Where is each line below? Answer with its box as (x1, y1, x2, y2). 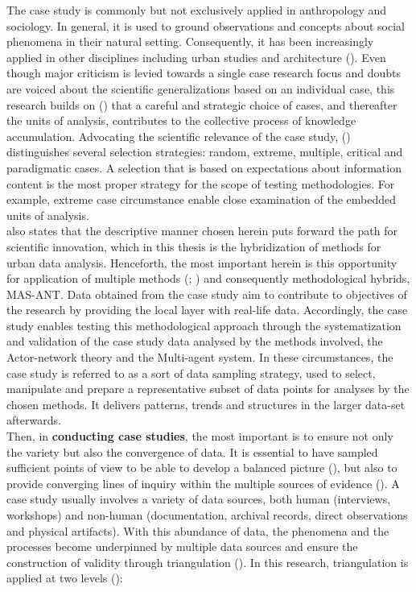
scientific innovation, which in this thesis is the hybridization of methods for (6, 238, 381, 255)
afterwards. (6, 412, 61, 428)
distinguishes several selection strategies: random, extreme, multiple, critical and (6, 143, 403, 160)
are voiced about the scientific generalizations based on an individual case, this (6, 80, 395, 97)
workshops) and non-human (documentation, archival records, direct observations (6, 507, 408, 523)
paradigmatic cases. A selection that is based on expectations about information (6, 159, 402, 176)
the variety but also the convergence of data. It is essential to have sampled (6, 443, 378, 460)
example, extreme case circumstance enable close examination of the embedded (6, 191, 397, 208)
